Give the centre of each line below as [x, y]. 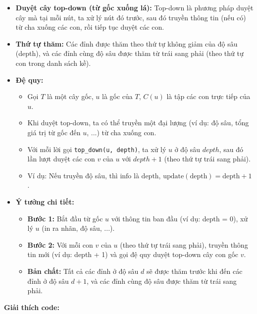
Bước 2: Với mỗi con [60, 244]
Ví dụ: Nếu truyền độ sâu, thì [73, 175]
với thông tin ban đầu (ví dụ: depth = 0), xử [180, 218]
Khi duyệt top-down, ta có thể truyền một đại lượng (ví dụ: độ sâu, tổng [138, 123]
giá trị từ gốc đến [54, 132]
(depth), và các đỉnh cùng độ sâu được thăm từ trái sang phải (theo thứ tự [129, 53]
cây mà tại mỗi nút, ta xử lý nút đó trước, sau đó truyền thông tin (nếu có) [131, 17]
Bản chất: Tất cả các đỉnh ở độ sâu [83, 271]
